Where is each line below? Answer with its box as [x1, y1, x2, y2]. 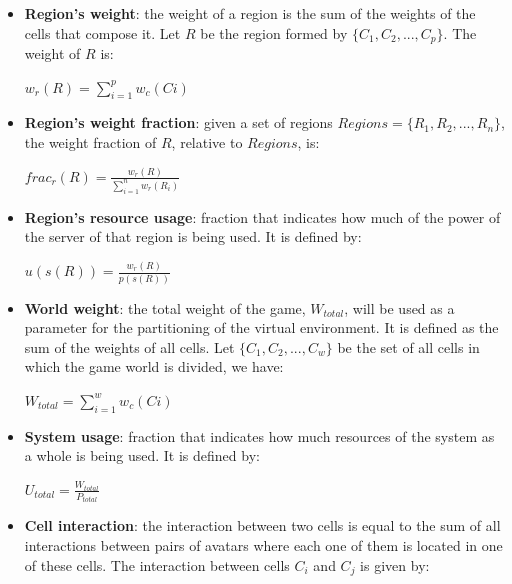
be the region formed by [200, 22, 348, 43]
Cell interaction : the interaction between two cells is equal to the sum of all [24, 515, 501, 536]
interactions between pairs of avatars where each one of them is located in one [24, 535, 503, 555]
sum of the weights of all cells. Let [24, 336, 235, 357]
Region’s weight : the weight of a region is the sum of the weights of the [24, 3, 476, 23]
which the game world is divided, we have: [24, 356, 284, 377]
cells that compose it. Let [24, 22, 181, 43]
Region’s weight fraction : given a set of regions [24, 112, 333, 133]
